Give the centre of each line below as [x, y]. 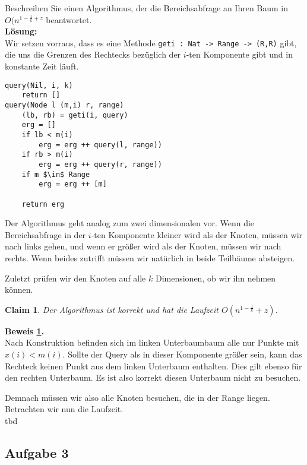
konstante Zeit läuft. [42, 66]
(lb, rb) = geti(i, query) [75, 115]
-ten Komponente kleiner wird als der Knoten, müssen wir [197, 234]
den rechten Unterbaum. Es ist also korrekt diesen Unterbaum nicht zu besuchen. [153, 377]
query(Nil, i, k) [39, 85]
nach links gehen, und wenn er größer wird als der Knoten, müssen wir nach [143, 246]
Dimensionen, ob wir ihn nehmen [216, 278]
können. [19, 290]
